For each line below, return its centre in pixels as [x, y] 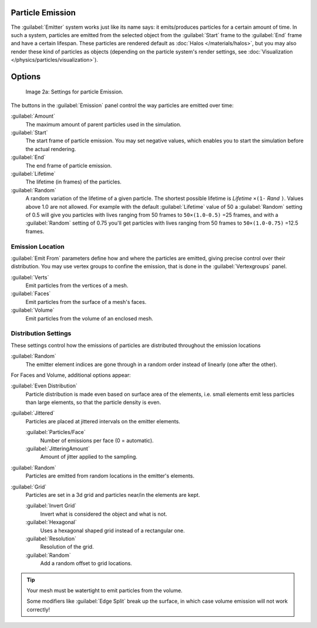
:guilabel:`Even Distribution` [44, 386]
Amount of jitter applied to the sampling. [89, 457]
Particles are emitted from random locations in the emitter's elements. [110, 476]
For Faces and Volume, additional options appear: [71, 375]
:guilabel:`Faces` [31, 293]
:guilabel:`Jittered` [33, 413]
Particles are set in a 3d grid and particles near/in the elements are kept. [113, 495]
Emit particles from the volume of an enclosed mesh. [90, 318]
